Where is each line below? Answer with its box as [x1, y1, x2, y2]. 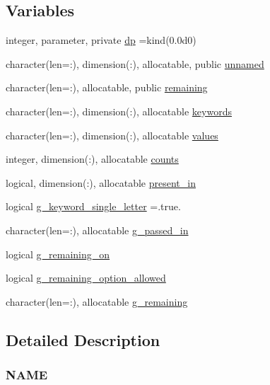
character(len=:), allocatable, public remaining [6, 80, 208, 95]
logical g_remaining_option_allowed [6, 270, 166, 285]
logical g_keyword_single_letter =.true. [6, 199, 181, 214]
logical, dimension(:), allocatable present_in [6, 175, 196, 190]
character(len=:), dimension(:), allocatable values [6, 127, 218, 142]
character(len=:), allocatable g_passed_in [6, 222, 189, 237]
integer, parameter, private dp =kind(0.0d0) [6, 33, 196, 47]
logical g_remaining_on [6, 246, 110, 261]
